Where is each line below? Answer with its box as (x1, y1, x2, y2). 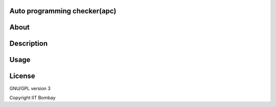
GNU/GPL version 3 (9, 85, 51, 91)
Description (9, 39, 48, 48)
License (9, 72, 35, 81)
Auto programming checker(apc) (9, 7, 117, 15)
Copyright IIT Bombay (9, 94, 56, 100)
